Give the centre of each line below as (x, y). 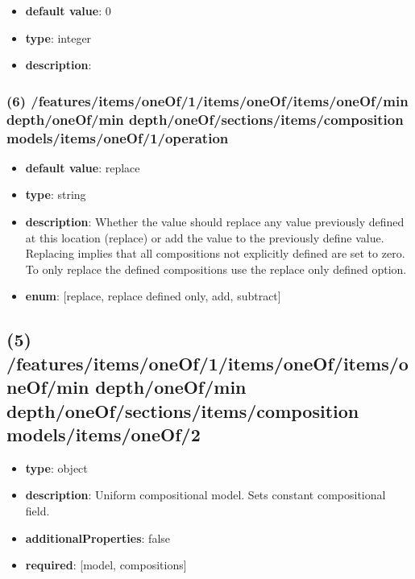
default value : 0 (68, 10)
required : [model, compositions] (106, 565)
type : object (56, 467)
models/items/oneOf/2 (104, 434)
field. (37, 510)
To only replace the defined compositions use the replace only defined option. (216, 269)
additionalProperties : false (98, 538)
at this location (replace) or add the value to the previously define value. (205, 237)
